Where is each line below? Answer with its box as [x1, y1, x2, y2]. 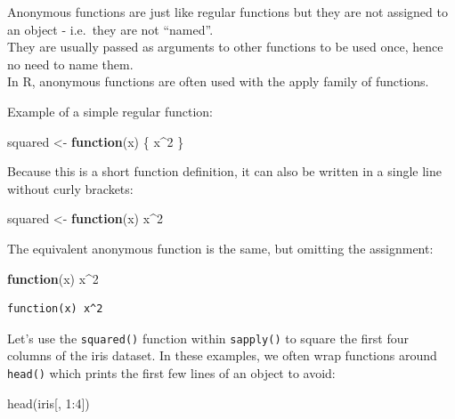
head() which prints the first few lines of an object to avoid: [7, 363, 336, 382]
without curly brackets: [7, 179, 134, 197]
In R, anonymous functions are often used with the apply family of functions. [7, 72, 429, 91]
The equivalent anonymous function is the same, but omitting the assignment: [7, 238, 434, 257]
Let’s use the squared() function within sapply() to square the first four [7, 328, 409, 347]
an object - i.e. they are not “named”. [7, 20, 214, 38]
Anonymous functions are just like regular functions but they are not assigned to [7, 3, 448, 20]
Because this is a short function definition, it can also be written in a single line [7, 162, 443, 181]
